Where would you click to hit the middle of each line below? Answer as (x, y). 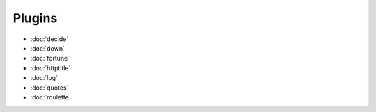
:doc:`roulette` (50, 97)
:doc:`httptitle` (50, 68)
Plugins (35, 18)
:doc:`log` (44, 78)
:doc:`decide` (49, 39)
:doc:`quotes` (49, 88)
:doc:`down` (48, 48)
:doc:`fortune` (50, 58)
